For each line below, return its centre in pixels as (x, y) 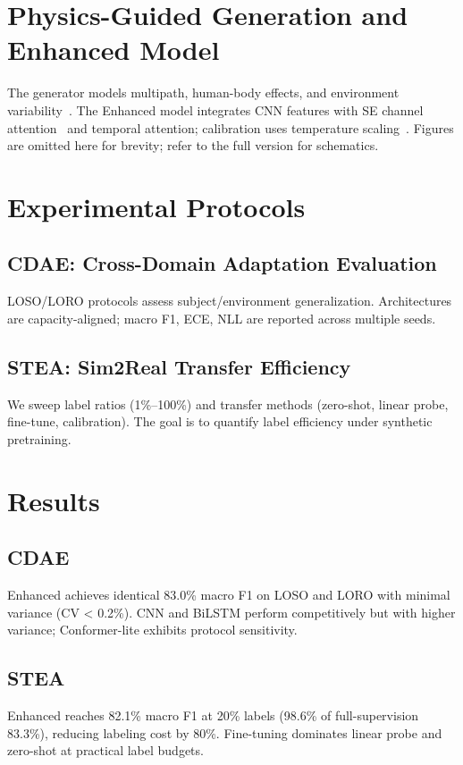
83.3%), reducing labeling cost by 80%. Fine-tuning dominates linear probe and (225, 732)
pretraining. (39, 438)
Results (54, 500)
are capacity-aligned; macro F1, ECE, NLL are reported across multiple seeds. (222, 318)
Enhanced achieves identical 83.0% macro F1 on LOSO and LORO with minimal (229, 595)
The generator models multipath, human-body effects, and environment (203, 92)
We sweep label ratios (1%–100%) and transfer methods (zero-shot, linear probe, (228, 404)
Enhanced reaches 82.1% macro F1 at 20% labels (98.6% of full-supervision (213, 715)
